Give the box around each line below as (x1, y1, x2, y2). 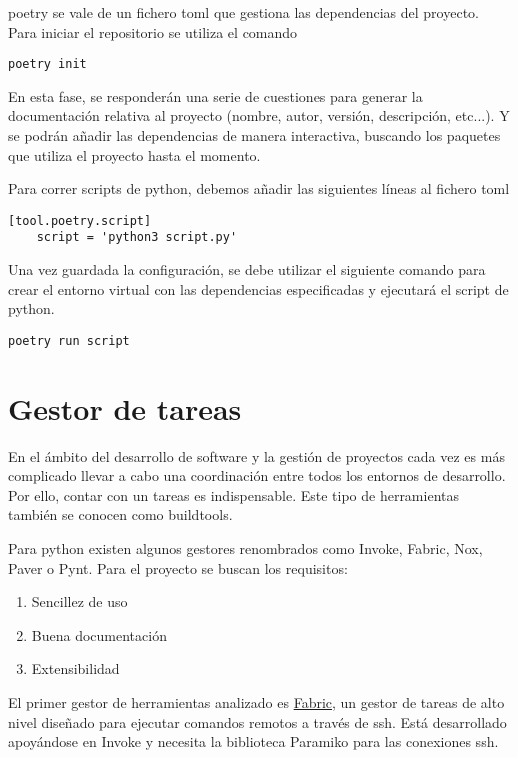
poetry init (8, 57, 87, 72)
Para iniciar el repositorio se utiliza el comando (8, 21, 298, 42)
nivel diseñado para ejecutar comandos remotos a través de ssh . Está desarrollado (8, 711, 507, 732)
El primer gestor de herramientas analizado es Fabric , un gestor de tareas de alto (8, 692, 505, 713)
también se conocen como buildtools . (8, 504, 233, 525)
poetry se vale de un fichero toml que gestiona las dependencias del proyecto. (8, 2, 479, 22)
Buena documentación (31, 624, 167, 645)
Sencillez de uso (31, 591, 128, 612)
